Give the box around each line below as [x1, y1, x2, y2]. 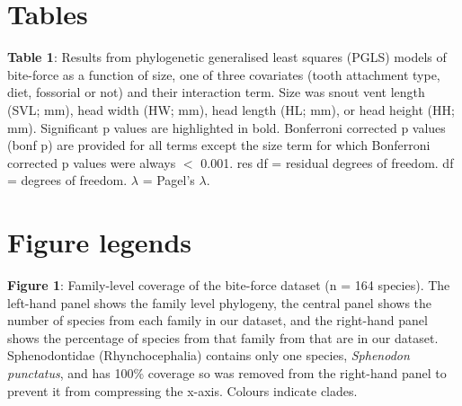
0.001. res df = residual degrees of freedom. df [200, 153, 454, 172]
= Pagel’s [142, 171, 195, 190]
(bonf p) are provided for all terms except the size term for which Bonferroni [7, 136, 431, 154]
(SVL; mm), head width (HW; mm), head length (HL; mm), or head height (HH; [7, 100, 455, 119]
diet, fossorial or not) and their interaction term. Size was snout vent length [7, 83, 425, 101]
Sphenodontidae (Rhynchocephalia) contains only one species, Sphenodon [7, 346, 410, 365]
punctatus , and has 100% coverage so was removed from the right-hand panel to [7, 363, 447, 382]
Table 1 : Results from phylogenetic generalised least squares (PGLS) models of [7, 48, 447, 66]
